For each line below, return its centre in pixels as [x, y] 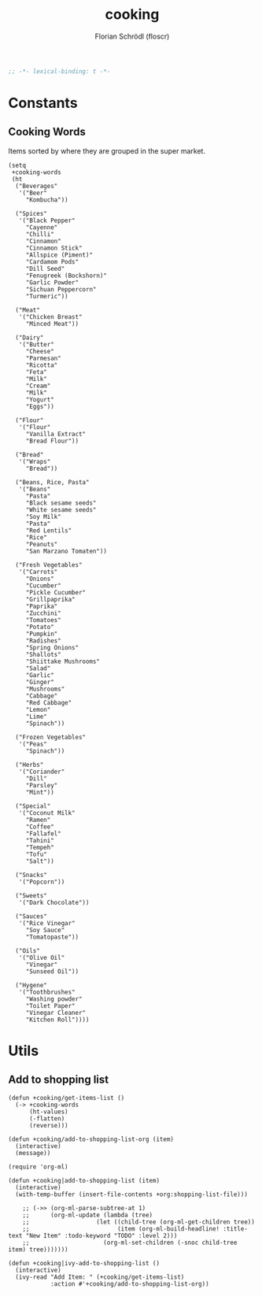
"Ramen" [38, 820]
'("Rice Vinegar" [47, 923]
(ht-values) [48, 1112]
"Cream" [38, 386]
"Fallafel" [43, 833]
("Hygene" [31, 985]
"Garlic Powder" [52, 282]
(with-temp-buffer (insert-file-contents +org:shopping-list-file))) [131, 1194]
